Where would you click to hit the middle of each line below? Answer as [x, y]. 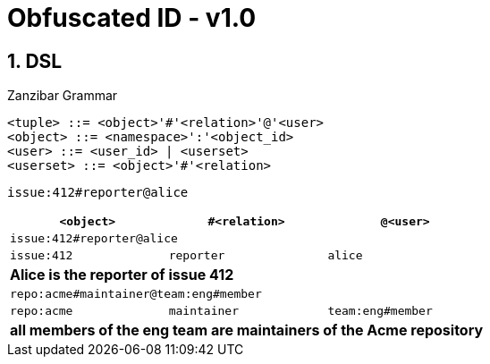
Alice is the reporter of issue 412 [122, 275]
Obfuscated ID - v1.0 [132, 18]
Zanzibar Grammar [63, 96]
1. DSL [35, 61]
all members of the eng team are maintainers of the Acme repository [247, 330]
